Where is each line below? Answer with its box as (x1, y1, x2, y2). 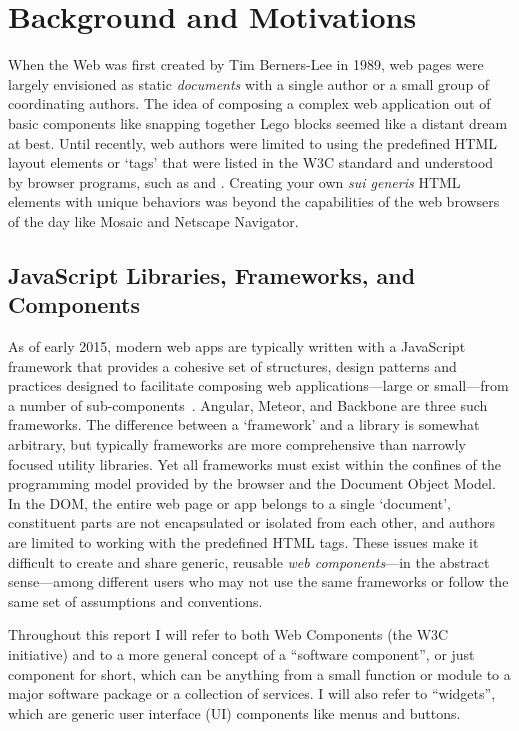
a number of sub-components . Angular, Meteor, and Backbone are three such (8, 394, 488, 415)
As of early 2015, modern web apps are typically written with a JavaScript (8, 336, 466, 357)
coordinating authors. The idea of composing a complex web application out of (8, 93, 491, 114)
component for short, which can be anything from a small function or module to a (8, 663, 511, 684)
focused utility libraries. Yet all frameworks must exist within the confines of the (8, 453, 501, 474)
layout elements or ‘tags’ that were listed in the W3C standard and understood (8, 152, 494, 173)
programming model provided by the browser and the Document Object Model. (8, 473, 496, 494)
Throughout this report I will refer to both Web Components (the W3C (8, 624, 449, 645)
